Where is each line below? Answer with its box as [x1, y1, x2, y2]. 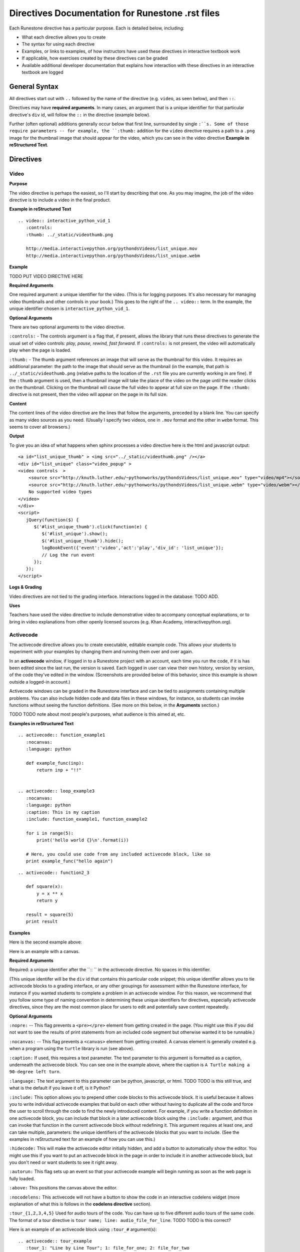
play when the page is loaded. [9, 347, 71, 353]
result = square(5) [25, 911, 74, 917]
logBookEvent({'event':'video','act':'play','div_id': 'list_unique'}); [41, 545, 224, 551]
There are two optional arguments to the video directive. [9, 324, 125, 330]
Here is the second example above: [9, 939, 82, 945]
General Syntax [9, 82, 58, 91]
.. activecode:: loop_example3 [18, 788, 95, 794]
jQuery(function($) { [25, 517, 79, 523]
